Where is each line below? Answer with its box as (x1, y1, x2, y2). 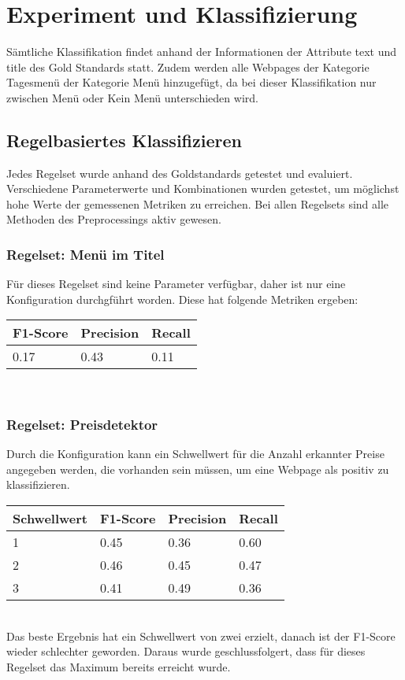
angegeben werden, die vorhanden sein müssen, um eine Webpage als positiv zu (6, 460, 389, 477)
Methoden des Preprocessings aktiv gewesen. (6, 211, 221, 227)
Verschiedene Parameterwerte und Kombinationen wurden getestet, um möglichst (6, 180, 399, 197)
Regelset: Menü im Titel (6, 245, 165, 264)
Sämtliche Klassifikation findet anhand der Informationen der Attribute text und (6, 43, 397, 60)
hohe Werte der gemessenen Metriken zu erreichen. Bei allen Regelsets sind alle (6, 195, 389, 212)
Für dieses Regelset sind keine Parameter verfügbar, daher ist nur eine (6, 275, 346, 292)
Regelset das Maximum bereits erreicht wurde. (6, 658, 231, 674)
